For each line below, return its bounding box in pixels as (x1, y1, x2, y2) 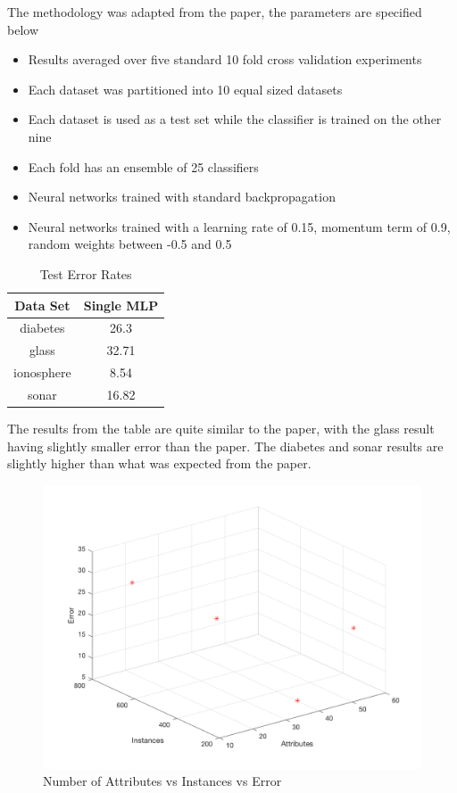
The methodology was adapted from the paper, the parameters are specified (7, 3, 422, 21)
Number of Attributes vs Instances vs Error (43, 772, 282, 790)
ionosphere (13, 363, 71, 382)
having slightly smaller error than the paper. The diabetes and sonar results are (7, 436, 444, 455)
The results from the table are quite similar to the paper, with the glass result (7, 419, 435, 437)
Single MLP (83, 295, 159, 314)
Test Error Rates (39, 264, 132, 283)
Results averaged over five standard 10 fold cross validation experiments (28, 50, 422, 69)
